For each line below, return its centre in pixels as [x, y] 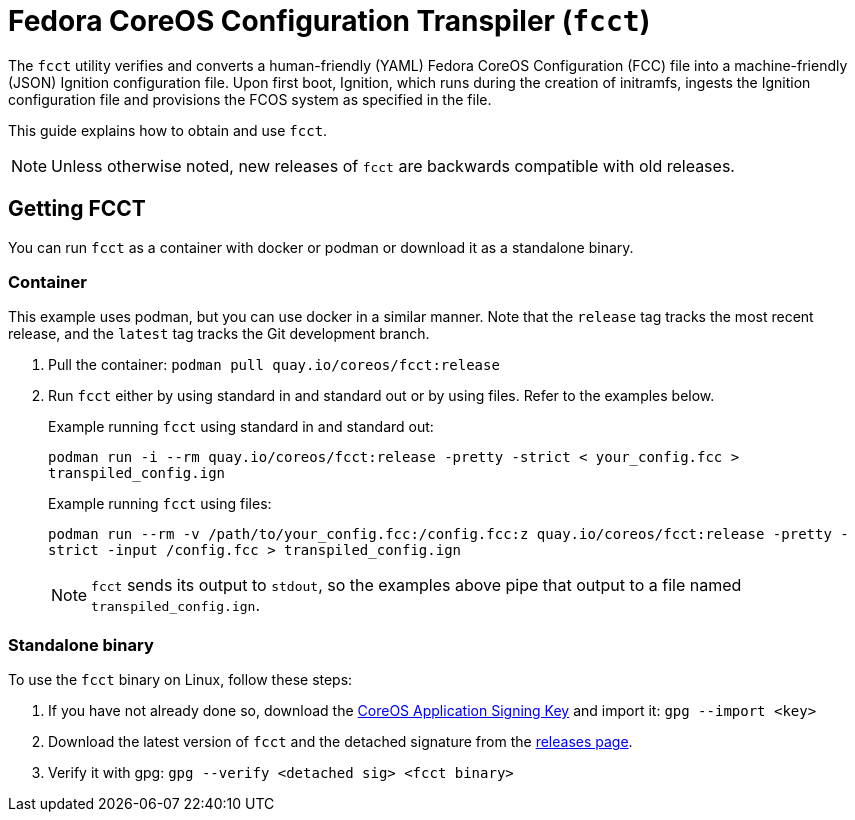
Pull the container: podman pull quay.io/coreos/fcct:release [274, 365]
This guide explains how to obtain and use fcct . [168, 130]
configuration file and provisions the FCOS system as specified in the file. [250, 99]
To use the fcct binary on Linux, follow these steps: [180, 680]
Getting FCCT [77, 209]
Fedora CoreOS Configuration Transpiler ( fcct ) [329, 21]
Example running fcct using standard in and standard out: [241, 427]
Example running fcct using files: [160, 504]
